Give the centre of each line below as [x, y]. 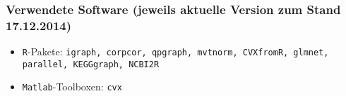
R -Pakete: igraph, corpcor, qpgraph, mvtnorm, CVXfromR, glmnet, [175, 52]
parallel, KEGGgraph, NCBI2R [91, 64]
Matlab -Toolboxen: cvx [72, 87]
